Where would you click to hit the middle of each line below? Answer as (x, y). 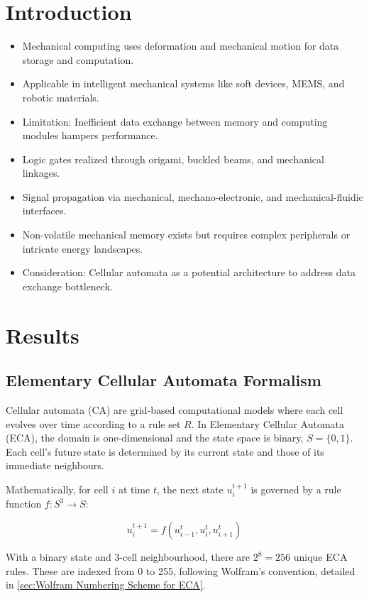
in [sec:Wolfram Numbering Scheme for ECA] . (106, 585)
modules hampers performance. (90, 135)
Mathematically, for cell (57, 489)
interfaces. (44, 210)
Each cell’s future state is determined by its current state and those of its (165, 451)
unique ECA (320, 557)
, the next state (190, 489)
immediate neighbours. (55, 465)
